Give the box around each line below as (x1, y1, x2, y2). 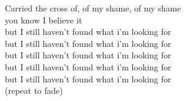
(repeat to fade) (5, 84, 63, 97)
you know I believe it (5, 13, 82, 26)
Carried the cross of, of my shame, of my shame (5, 2, 181, 14)
